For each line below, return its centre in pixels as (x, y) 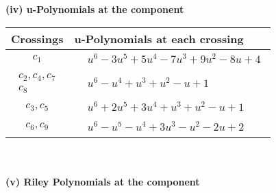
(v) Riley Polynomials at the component (103, 182)
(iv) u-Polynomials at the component (95, 9)
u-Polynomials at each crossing (159, 38)
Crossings (37, 38)
